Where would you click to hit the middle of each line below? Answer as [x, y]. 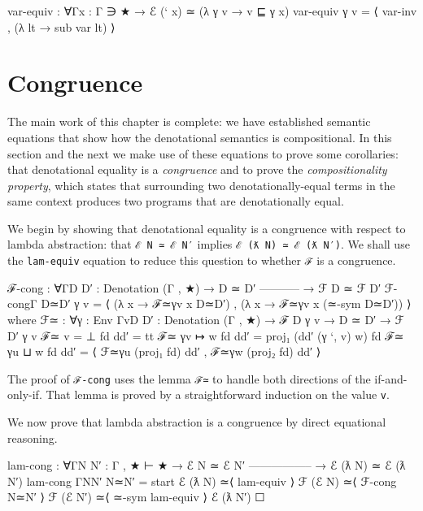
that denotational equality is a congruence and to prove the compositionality [197, 169]
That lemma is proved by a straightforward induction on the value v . [218, 394]
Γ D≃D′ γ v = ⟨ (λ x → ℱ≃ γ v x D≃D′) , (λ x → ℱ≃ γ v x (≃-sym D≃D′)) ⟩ [221, 303]
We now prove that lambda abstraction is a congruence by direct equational [197, 422]
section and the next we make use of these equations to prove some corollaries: [203, 153]
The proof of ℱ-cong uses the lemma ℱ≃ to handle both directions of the [189, 378]
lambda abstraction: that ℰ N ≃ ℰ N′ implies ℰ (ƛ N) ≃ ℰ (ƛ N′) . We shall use [209, 244]
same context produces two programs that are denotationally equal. [176, 201]
